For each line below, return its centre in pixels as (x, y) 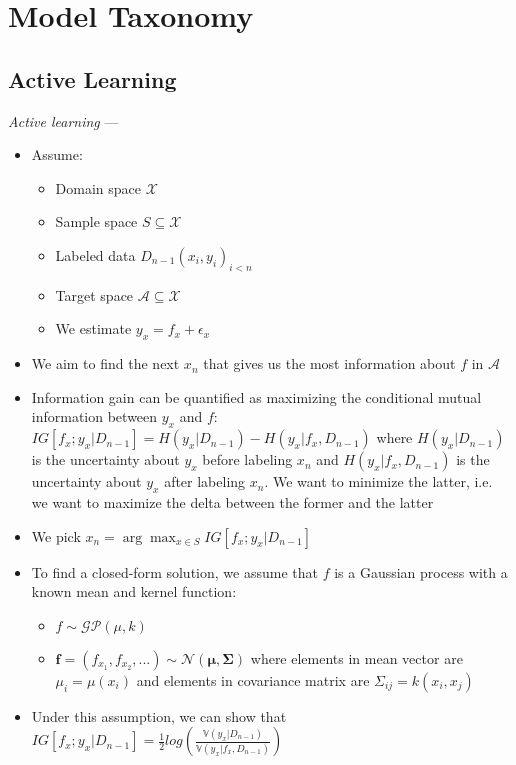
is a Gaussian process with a (421, 571)
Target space (94, 294)
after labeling (205, 481)
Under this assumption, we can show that (159, 715)
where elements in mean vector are (356, 657)
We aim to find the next (105, 363)
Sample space (96, 221)
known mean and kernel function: (134, 591)
